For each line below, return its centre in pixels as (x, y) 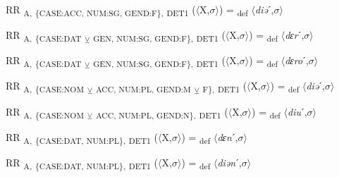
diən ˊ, (229, 162)
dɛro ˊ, (297, 60)
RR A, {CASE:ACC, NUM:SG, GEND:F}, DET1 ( (101, 10)
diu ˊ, (297, 111)
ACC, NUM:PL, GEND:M (143, 89)
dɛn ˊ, (228, 136)
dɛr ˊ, (295, 35)
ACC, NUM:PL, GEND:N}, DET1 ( (162, 112)
